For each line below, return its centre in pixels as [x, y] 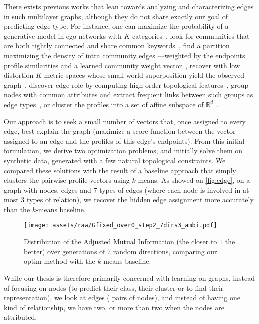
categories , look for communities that [191, 35]
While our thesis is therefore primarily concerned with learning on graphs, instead [130, 278]
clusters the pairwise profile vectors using [67, 180]
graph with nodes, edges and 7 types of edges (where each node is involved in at [127, 190]
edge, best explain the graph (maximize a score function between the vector [120, 131]
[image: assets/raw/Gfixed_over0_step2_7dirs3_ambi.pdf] [121, 226]
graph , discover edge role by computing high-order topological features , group [126, 84]
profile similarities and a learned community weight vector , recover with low [122, 65]
